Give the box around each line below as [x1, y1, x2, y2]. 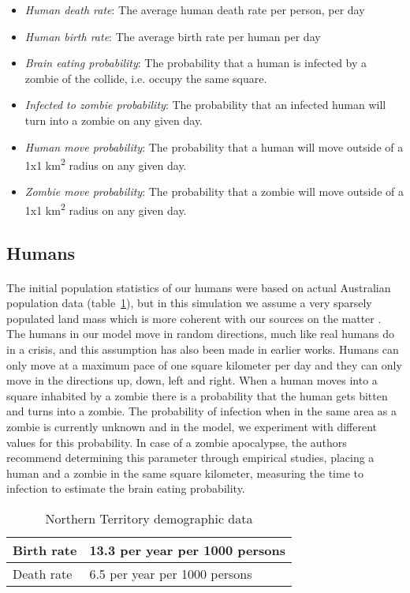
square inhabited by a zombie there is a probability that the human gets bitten [6, 387, 388, 403]
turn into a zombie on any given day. [24, 111, 203, 128]
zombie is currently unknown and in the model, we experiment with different [6, 418, 378, 434]
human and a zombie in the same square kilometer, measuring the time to [6, 464, 363, 481]
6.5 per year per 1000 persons [89, 564, 252, 583]
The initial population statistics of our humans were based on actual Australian [6, 279, 391, 295]
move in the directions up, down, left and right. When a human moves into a [6, 372, 378, 388]
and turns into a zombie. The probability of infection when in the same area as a [6, 403, 397, 419]
